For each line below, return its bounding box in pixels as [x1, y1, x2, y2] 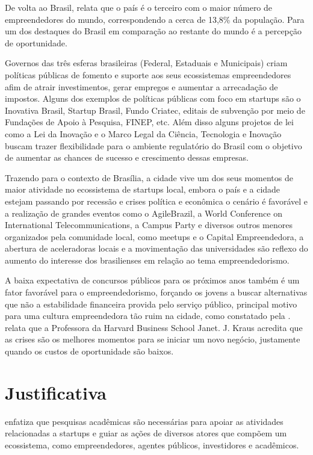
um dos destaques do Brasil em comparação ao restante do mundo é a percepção [5, 25, 302, 37]
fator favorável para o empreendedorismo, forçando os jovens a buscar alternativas [5, 286, 308, 299]
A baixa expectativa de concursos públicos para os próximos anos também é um [5, 274, 300, 286]
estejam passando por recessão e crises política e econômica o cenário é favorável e [5, 194, 308, 207]
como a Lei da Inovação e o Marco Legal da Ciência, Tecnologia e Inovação [5, 127, 282, 140]
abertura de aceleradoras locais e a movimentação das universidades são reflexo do [5, 242, 308, 255]
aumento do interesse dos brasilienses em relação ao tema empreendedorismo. [5, 253, 290, 266]
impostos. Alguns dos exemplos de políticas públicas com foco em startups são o [5, 92, 301, 105]
